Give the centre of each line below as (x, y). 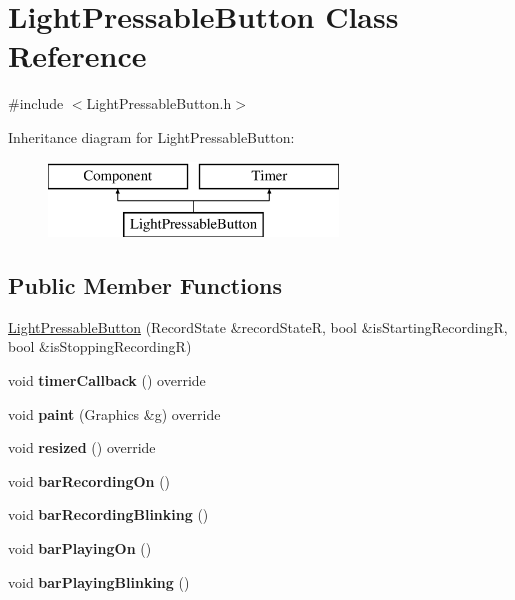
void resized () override (82, 447)
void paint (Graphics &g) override (114, 413)
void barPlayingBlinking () (99, 581)
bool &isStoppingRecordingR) (100, 346)
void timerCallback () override (107, 380)
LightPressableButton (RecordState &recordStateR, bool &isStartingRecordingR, (258, 326)
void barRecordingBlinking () (108, 514)
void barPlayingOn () (80, 548)
